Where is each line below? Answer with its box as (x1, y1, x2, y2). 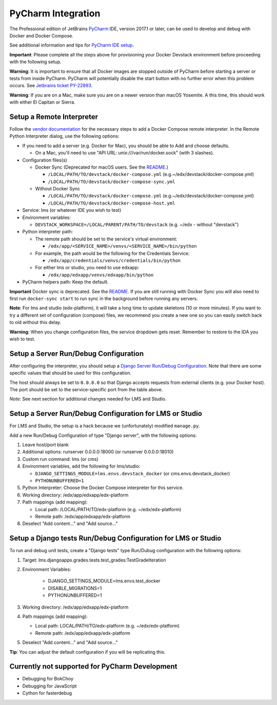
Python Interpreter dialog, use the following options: (9, 133, 120, 139)
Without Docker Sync (35, 186, 81, 192)
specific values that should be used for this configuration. (9, 370, 132, 376)
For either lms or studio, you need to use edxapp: (35, 265, 140, 271)
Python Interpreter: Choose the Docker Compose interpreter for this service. (22, 485, 184, 491)
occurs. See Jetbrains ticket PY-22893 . (9, 83, 93, 89)
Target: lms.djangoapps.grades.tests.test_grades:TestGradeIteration (22, 557, 166, 563)
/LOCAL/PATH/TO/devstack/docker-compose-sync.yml (48, 178, 175, 185)
